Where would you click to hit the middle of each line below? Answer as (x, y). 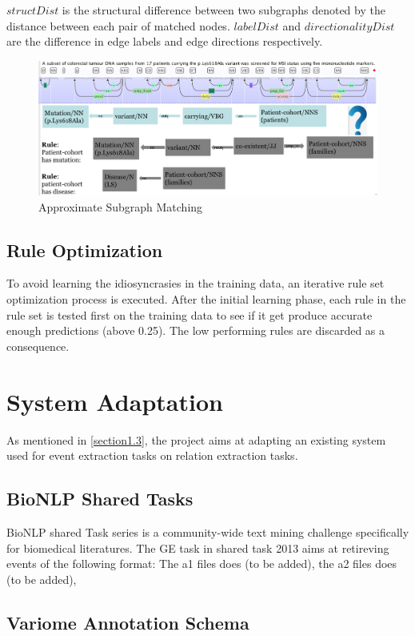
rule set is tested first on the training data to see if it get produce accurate (190, 314)
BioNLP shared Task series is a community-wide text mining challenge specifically (208, 531)
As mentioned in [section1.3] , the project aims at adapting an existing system (196, 439)
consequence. (38, 346)
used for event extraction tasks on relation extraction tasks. (152, 455)
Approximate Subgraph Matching (121, 206)
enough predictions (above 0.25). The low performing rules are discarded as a (196, 330)
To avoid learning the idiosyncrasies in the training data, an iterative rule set (196, 283)
